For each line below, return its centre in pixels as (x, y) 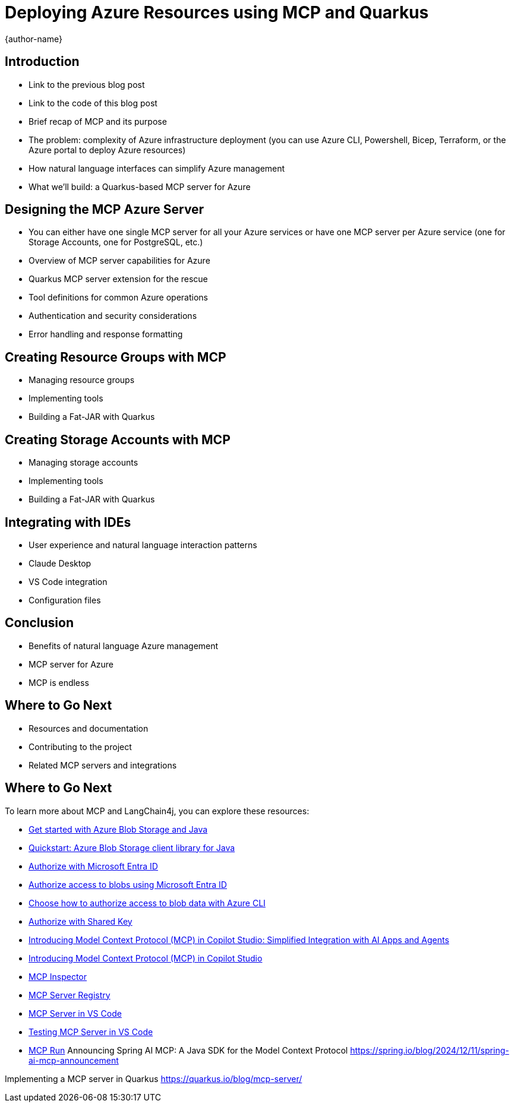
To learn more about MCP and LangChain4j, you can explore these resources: (157, 811)
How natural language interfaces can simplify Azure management (157, 168)
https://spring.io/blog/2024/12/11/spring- (430, 1050)
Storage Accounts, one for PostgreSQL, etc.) (116, 242)
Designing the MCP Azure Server (105, 210)
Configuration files (65, 600)
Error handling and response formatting (106, 334)
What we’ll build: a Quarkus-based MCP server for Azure (140, 186)
